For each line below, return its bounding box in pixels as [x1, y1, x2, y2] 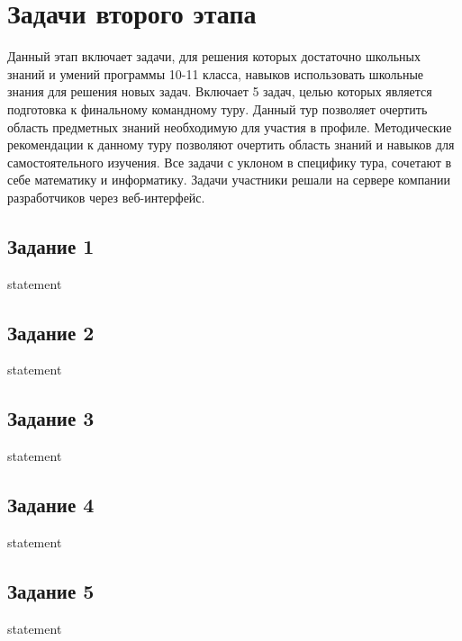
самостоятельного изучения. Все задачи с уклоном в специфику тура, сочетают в [7, 152, 452, 171]
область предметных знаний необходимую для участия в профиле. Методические [7, 117, 452, 136]
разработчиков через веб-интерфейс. [7, 187, 205, 206]
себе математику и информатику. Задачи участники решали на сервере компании [7, 170, 450, 189]
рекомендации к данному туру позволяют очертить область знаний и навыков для [7, 135, 455, 154]
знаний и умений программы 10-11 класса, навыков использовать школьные [7, 64, 424, 83]
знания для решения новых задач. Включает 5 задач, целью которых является [7, 82, 432, 101]
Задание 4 [7, 491, 95, 519]
